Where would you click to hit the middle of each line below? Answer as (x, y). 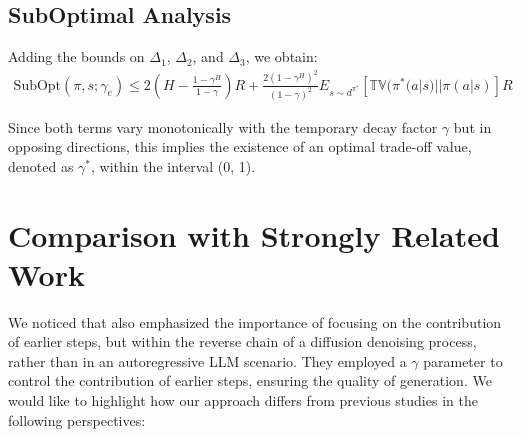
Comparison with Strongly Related (254, 234)
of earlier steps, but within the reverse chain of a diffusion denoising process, (242, 341)
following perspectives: (77, 419)
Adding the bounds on (76, 56)
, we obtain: (281, 56)
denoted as (41, 165)
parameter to (463, 360)
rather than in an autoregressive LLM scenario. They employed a (207, 360)
